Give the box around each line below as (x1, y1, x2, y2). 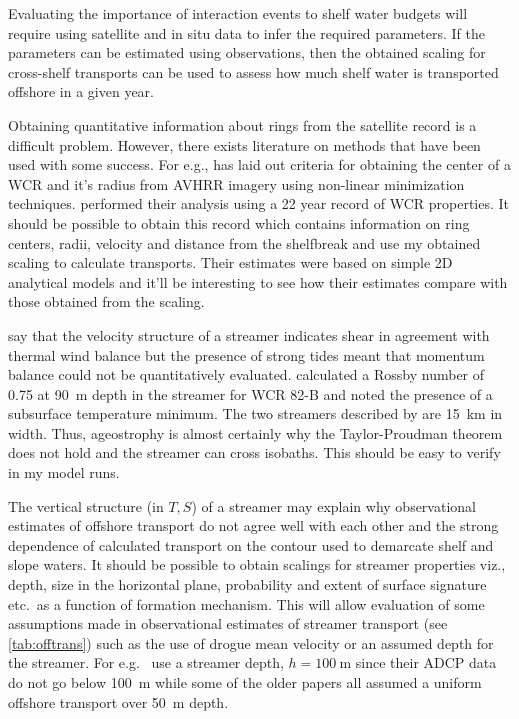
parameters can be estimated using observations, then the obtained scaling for (8, 42, 486, 63)
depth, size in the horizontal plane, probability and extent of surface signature (8, 574, 487, 595)
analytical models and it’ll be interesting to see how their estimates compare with (8, 271, 508, 292)
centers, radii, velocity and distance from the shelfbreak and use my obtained (8, 232, 481, 253)
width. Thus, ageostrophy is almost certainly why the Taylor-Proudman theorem (8, 422, 503, 443)
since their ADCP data (355, 652, 497, 673)
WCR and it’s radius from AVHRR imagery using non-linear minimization (8, 173, 465, 194)
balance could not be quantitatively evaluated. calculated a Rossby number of (8, 364, 485, 385)
